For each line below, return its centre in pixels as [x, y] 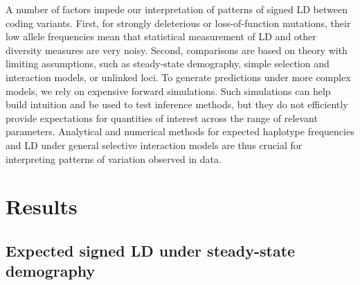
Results [42, 206]
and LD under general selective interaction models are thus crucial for [154, 145]
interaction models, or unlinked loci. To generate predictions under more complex [178, 77]
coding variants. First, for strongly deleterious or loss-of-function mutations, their [178, 23]
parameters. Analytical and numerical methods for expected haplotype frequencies [180, 131]
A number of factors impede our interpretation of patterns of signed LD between [177, 9]
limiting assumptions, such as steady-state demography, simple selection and [168, 63]
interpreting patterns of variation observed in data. [114, 158]
